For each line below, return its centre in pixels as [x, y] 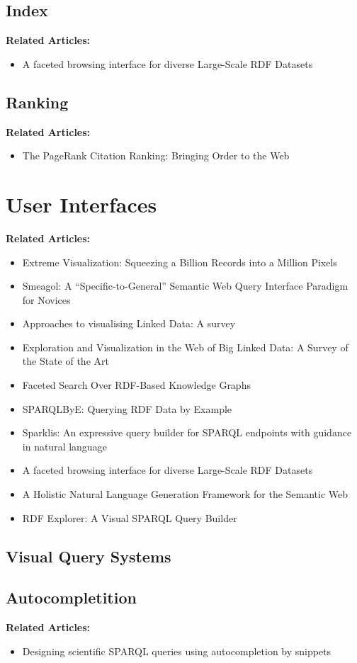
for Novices [46, 299]
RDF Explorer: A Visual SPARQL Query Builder [130, 517]
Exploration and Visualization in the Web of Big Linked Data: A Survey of [185, 347]
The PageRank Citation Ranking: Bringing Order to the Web [156, 155]
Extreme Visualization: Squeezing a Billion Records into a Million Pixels [180, 262]
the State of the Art [66, 361]
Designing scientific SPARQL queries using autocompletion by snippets [177, 651]
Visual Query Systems [89, 556]
